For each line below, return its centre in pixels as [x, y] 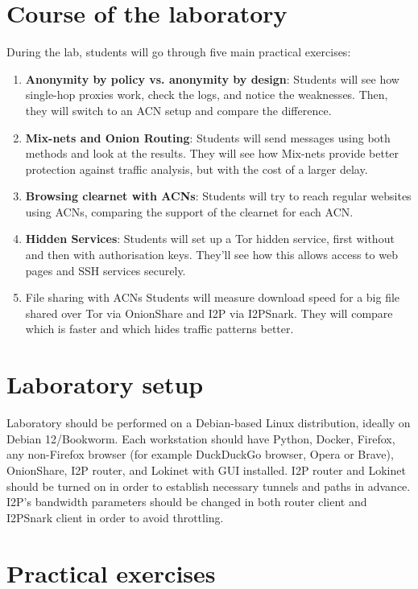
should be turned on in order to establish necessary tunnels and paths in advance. [209, 486]
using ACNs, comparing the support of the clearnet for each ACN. [189, 211]
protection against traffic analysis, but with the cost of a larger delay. [197, 169]
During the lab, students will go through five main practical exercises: [179, 52]
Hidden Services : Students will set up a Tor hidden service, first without [210, 239]
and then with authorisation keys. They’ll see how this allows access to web [211, 255]
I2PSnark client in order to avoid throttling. [115, 517]
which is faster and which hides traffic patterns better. [159, 329]
